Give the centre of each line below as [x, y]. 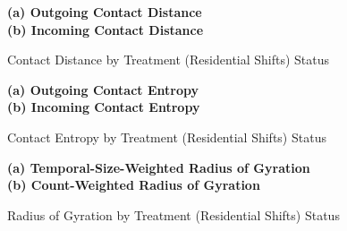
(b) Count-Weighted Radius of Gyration [134, 185]
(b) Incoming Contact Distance [106, 29]
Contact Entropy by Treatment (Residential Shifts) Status [167, 137]
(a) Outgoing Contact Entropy [103, 89]
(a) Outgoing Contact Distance [105, 12]
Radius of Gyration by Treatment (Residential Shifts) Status [173, 214]
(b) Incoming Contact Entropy [104, 107]
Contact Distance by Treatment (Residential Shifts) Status [169, 60]
